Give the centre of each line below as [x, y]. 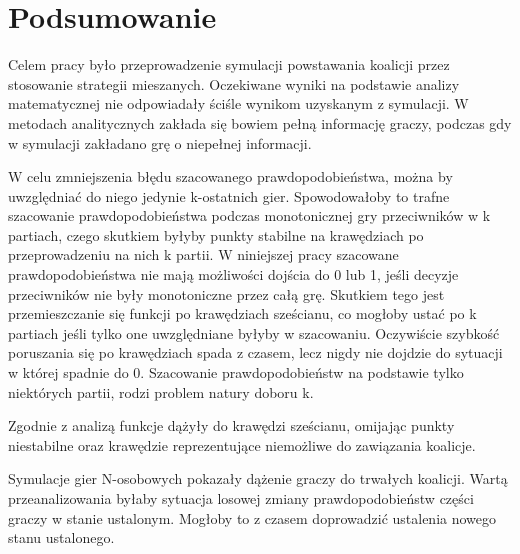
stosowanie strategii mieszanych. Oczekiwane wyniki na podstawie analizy [234, 83]
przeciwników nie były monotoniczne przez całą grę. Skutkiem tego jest [226, 293]
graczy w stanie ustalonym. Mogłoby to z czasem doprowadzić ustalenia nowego [252, 517]
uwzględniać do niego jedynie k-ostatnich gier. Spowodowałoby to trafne [229, 195]
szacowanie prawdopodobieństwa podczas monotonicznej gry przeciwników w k [249, 215]
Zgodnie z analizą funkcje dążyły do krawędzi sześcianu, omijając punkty [231, 425]
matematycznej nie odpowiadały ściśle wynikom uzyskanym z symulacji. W [238, 103]
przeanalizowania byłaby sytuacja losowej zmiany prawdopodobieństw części [241, 498]
